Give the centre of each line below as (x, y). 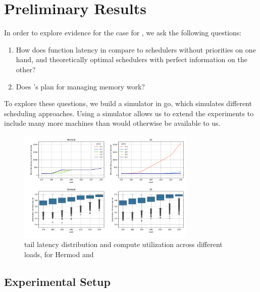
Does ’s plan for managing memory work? (80, 86)
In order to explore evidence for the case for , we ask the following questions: (123, 33)
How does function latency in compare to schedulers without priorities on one (136, 49)
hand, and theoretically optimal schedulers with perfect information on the (132, 59)
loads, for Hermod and (59, 254)
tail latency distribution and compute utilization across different (123, 244)
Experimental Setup (57, 281)
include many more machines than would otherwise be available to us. (112, 123)
